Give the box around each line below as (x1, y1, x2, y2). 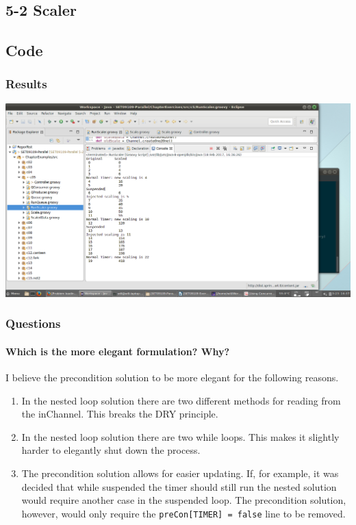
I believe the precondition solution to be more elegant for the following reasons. (5, 370, 339, 385)
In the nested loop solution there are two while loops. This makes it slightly (21, 429, 340, 444)
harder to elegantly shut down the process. (21, 443, 201, 457)
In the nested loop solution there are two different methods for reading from (21, 393, 341, 407)
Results (5, 75, 47, 92)
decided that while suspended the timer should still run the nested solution (21, 479, 337, 494)
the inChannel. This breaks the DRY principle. (21, 407, 218, 421)
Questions (5, 315, 61, 332)
